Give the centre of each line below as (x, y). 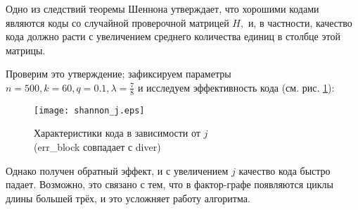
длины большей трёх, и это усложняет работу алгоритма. (128, 198)
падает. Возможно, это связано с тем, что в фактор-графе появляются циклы (170, 184)
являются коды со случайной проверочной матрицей (117, 22)
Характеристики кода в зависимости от (117, 133)
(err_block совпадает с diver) (97, 147)
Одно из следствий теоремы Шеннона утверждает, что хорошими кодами (162, 8)
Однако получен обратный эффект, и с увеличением (117, 170)
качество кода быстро (285, 170)
